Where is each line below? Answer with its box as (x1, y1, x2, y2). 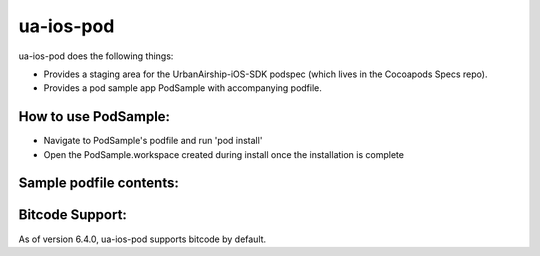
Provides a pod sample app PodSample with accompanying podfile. (43, 82, 322, 94)
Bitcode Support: (18, 206, 127, 224)
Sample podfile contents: (18, 175, 179, 192)
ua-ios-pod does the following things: (18, 50, 174, 62)
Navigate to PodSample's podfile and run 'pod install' (43, 135, 263, 147)
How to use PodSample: (18, 108, 170, 125)
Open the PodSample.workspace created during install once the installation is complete (43, 148, 405, 160)
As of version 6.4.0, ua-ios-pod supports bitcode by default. (18, 233, 267, 245)
